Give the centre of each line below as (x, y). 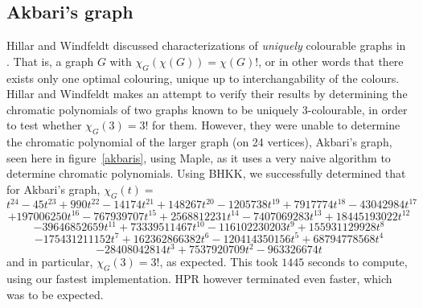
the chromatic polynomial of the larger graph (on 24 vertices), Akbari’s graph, (199, 142)
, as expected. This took (219, 262)
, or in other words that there (331, 61)
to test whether (44, 125)
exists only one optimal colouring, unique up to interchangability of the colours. (203, 78)
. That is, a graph (50, 61)
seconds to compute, (357, 262)
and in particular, (50, 262)
